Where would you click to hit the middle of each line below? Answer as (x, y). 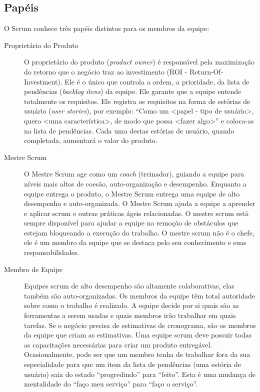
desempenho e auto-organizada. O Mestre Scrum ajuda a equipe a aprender (140, 203)
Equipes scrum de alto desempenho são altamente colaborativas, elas (129, 286)
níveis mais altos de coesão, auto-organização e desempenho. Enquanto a (135, 183)
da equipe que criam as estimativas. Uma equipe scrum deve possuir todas (138, 335)
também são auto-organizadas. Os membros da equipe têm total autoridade (140, 295)
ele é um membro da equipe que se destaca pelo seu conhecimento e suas (135, 242)
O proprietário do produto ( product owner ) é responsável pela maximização (139, 62)
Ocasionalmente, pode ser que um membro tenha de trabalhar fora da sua (137, 354)
